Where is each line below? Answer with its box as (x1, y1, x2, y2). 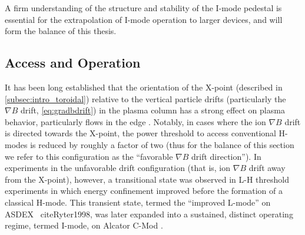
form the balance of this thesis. (5, 25, 117, 37)
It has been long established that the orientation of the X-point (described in (5, 80, 283, 93)
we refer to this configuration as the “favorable (5, 150, 173, 162)
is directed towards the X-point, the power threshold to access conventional (5, 127, 276, 139)
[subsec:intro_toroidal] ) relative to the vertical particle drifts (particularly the (5, 92, 286, 105)
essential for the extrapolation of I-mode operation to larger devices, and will (5, 13, 283, 25)
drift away (248, 162, 286, 174)
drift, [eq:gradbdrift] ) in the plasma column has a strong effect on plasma (20, 104, 285, 116)
